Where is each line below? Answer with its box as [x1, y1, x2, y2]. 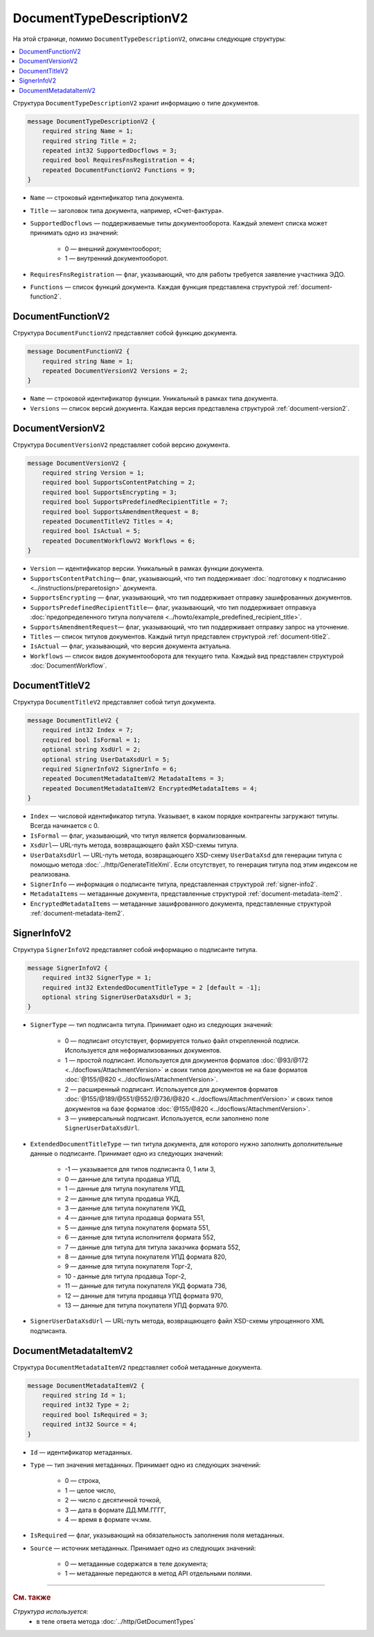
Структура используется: [12, 1607, 89, 1616]
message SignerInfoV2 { [27, 964, 109, 972]
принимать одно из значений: [30, 229, 119, 237]
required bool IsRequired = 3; [42, 1411, 148, 1418]
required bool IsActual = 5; [42, 527, 141, 535]
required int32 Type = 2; [42, 1401, 130, 1409]
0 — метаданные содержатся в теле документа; [64, 1560, 208, 1568]
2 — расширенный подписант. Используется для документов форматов [64, 1085, 278, 1093]
